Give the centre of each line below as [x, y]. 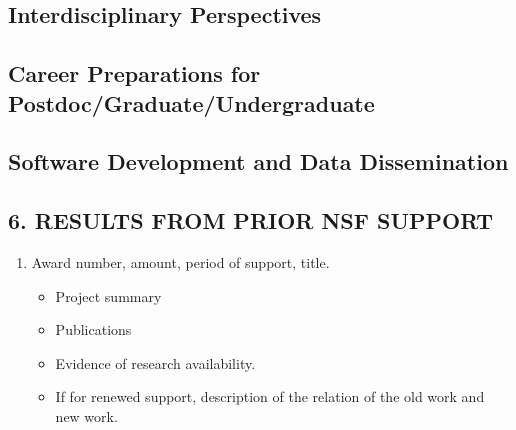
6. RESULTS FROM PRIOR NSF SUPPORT [251, 220]
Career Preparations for [134, 73]
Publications [93, 329]
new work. [86, 415]
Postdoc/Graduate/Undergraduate [191, 102]
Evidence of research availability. [155, 362]
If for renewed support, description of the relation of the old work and [270, 396]
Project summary [108, 295]
